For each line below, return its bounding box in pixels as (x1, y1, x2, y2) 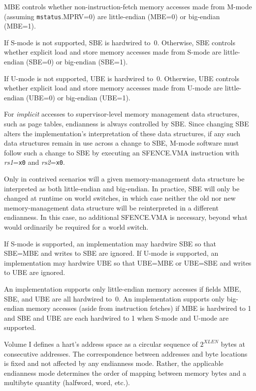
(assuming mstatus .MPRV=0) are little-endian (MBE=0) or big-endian (4, 11, 220, 21)
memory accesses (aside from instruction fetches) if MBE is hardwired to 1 (26, 303, 252, 313)
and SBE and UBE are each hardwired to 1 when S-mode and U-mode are (4, 312, 229, 323)
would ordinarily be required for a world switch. (4, 222, 149, 232)
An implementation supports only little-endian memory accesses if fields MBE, (4, 283, 241, 294)
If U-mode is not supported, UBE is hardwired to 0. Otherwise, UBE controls (4, 73, 240, 83)
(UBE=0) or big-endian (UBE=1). (26, 92, 130, 102)
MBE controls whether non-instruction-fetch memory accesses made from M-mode (4, 1, 252, 11)
